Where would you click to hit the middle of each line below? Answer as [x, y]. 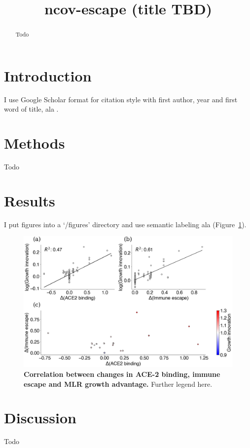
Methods [35, 143]
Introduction [48, 75]
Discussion [40, 418]
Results [30, 200]
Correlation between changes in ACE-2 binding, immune [122, 374]
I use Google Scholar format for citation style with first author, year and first [121, 99]
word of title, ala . [31, 109]
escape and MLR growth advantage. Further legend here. [118, 384]
